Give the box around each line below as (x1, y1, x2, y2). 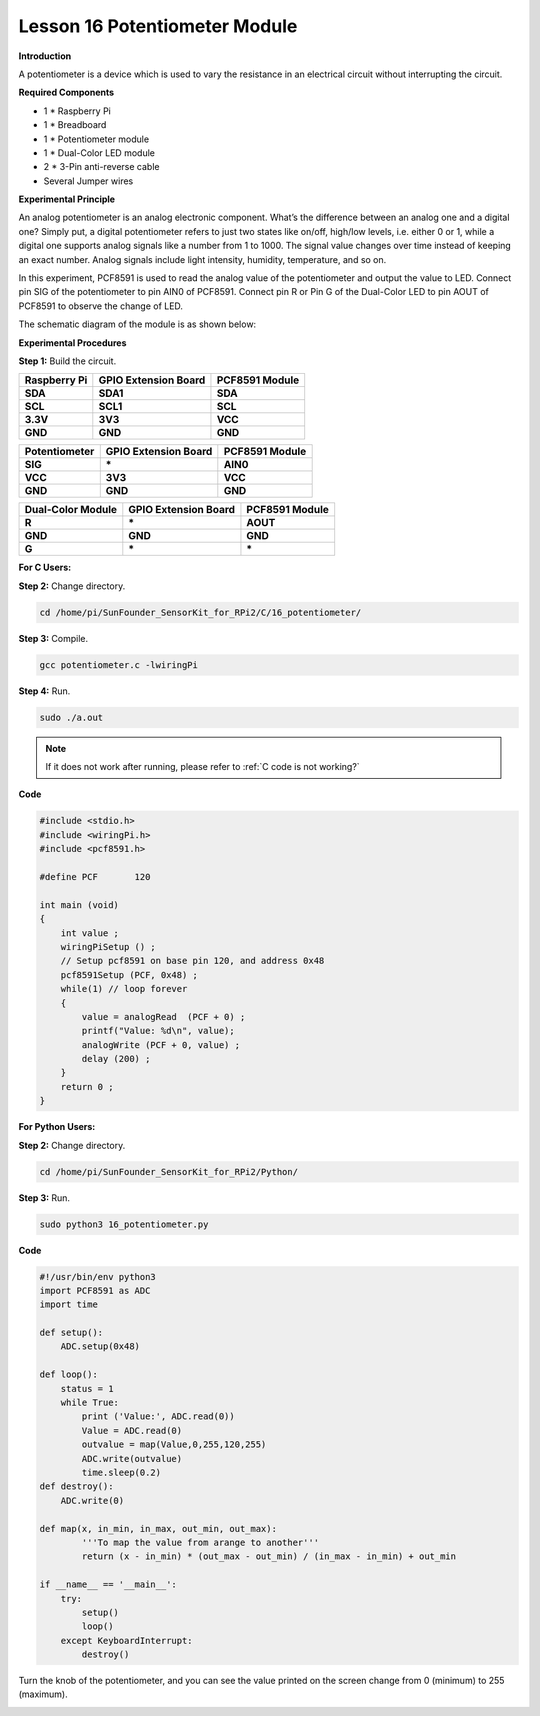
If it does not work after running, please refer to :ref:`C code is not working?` (45, 761, 360, 773)
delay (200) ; (81, 1053, 151, 1065)
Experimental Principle (18, 193, 115, 205)
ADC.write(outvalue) (81, 1453, 183, 1464)
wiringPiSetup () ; (60, 941, 157, 952)
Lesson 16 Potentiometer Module (18, 15, 298, 37)
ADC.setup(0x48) (60, 1341, 140, 1352)
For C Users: (18, 561, 72, 574)
